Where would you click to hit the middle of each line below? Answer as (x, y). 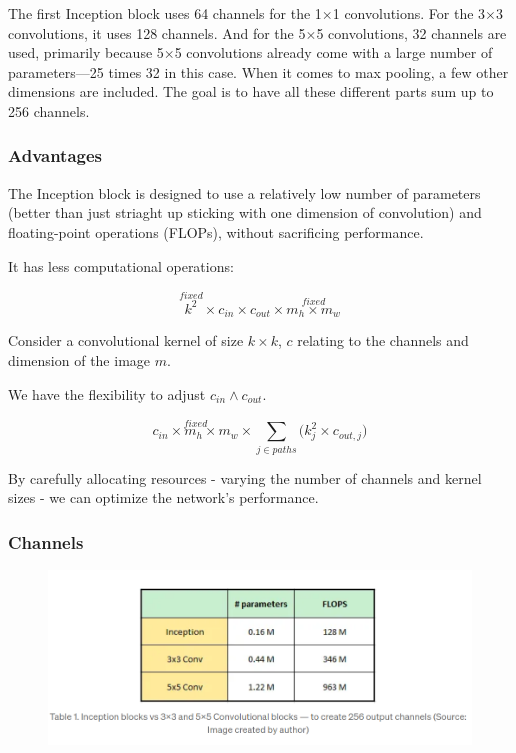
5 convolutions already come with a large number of (333, 52)
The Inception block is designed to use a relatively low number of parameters (244, 192)
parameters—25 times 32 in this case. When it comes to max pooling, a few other (258, 71)
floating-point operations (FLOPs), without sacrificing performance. (216, 231)
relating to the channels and (383, 340)
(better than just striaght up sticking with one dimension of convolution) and (245, 212)
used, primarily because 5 (86, 52)
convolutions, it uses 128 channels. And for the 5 (157, 32)
